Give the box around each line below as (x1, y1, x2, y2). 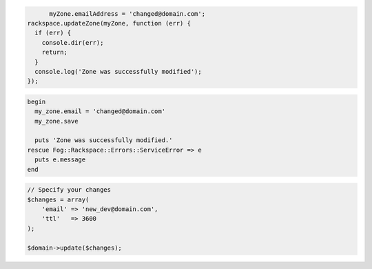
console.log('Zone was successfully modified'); (34, 68, 203, 75)
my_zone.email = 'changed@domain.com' (34, 108, 165, 115)
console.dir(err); (41, 39, 104, 46)
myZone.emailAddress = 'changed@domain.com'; (49, 10, 206, 17)
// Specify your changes (27, 186, 112, 194)
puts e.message (34, 156, 86, 163)
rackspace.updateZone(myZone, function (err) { (27, 19, 191, 27)
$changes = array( (27, 195, 90, 203)
